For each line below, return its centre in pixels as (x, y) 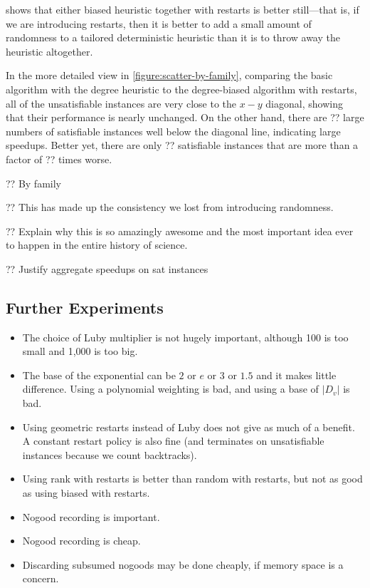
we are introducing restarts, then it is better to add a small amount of (159, 23)
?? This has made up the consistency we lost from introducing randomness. (170, 207)
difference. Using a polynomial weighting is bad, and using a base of (170, 389)
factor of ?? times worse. (59, 159)
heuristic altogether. (49, 51)
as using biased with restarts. (86, 493)
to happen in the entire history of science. (97, 245)
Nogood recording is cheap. (81, 541)
